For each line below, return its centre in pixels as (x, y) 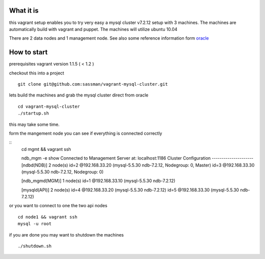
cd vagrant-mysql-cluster (49, 106)
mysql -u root (35, 224)
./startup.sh (33, 113)
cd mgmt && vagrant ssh (46, 149)
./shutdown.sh (35, 246)
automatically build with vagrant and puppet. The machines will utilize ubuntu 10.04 (93, 29)
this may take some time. (34, 124)
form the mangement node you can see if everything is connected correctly (86, 133)
